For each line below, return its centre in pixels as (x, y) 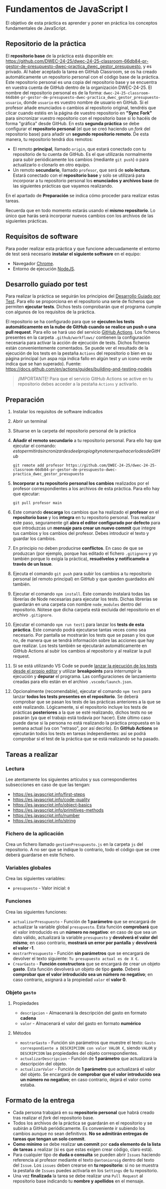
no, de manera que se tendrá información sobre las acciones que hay (83, 640)
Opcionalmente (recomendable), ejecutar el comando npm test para (82, 691)
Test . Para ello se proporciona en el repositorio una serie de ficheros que (80, 301)
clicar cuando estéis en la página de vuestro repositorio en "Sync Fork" (79, 113)
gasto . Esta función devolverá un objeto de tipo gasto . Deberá (76, 969)
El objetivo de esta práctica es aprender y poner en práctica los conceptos (82, 23)
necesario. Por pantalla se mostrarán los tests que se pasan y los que (83, 635)
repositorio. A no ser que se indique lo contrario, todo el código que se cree (83, 850)
